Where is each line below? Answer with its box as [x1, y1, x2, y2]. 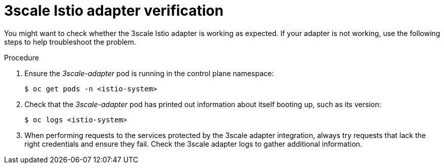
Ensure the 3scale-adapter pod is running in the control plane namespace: [24, 69, 274, 78]
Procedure [4, 53, 39, 62]
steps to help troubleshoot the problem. [4, 37, 136, 46]
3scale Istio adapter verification [4, 2, 224, 19]
